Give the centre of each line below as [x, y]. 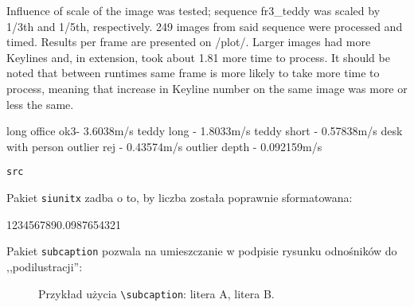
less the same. [40, 104]
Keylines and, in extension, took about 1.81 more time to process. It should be [198, 57]
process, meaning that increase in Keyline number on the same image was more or [207, 88]
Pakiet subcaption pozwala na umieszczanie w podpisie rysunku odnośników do [202, 251]
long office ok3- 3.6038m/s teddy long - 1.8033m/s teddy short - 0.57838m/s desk [205, 131]
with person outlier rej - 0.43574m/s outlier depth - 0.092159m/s [164, 146]
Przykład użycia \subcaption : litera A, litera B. [156, 293]
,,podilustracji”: [45, 266]
